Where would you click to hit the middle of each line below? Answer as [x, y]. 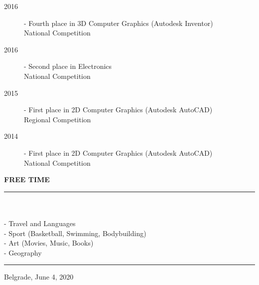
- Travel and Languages [40, 223]
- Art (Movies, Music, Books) [49, 243]
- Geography [23, 252]
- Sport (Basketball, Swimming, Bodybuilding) [75, 233]
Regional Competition [58, 119]
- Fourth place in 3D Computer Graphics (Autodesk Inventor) [119, 23]
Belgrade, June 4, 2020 [39, 277]
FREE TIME [27, 179]
